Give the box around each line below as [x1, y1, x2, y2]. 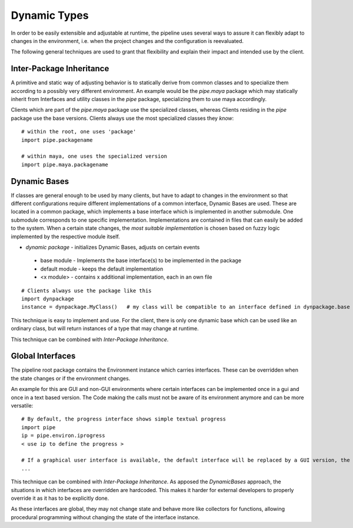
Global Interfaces [11, 351, 76, 361]
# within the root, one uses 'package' [21, 128, 136, 135]
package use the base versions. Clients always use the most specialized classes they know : [11, 115, 234, 122]
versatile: [11, 402, 34, 409]
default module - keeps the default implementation [40, 265, 164, 272]
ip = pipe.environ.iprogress [21, 432, 105, 439]
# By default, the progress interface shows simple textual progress [21, 416, 227, 423]
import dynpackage [21, 295, 75, 302]
